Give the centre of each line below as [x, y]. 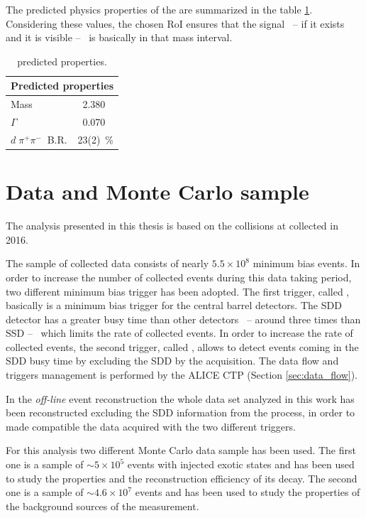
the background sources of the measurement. [102, 506]
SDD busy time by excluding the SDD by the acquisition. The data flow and [172, 361]
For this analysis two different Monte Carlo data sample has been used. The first [181, 450]
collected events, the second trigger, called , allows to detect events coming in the [182, 346]
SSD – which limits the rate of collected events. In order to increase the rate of [179, 333]
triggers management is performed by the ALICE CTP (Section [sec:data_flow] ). [182, 375]
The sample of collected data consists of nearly [107, 263]
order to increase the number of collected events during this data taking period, [179, 277]
